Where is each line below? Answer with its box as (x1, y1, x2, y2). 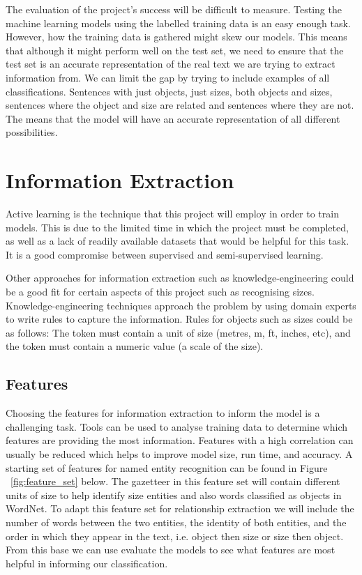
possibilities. (6, 125, 58, 139)
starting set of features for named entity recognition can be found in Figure (6, 460, 328, 475)
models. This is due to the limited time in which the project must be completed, (6, 220, 349, 234)
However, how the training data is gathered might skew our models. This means (6, 29, 347, 44)
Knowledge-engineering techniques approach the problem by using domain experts (6, 298, 356, 312)
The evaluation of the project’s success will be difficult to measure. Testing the (6, 2, 342, 16)
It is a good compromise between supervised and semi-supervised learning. (6, 247, 324, 261)
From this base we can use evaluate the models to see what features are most (6, 542, 335, 557)
